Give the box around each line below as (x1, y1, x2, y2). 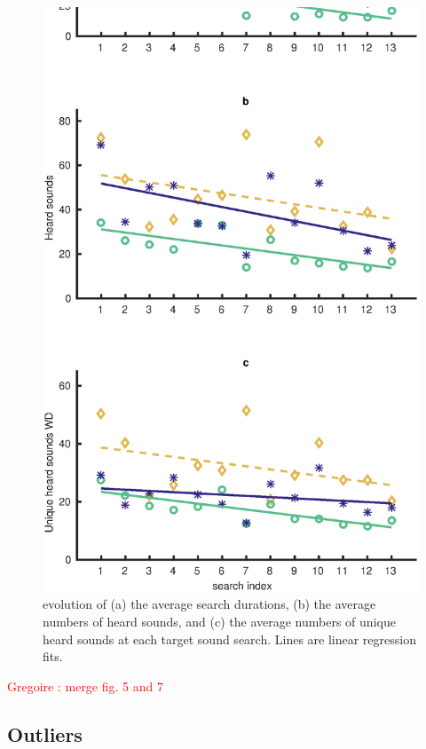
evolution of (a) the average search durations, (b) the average (43, 595, 376, 613)
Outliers (7, 720, 83, 747)
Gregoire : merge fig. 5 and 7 (7, 676, 163, 695)
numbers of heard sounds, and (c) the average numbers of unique (43, 612, 396, 631)
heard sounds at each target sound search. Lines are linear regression (43, 629, 416, 648)
